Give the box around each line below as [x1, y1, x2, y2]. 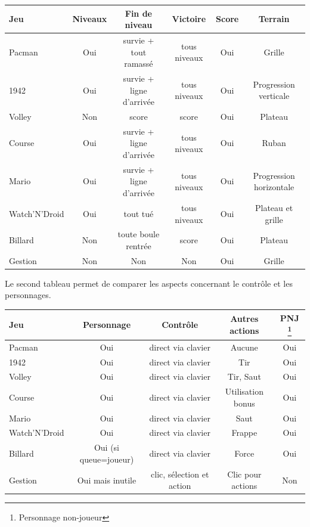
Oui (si [94, 441, 119, 454]
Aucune [230, 340, 258, 353]
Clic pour [227, 467, 262, 480]
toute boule [117, 228, 160, 240]
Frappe [231, 426, 258, 439]
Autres [230, 312, 259, 325]
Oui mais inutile [77, 473, 137, 486]
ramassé [124, 57, 153, 70]
